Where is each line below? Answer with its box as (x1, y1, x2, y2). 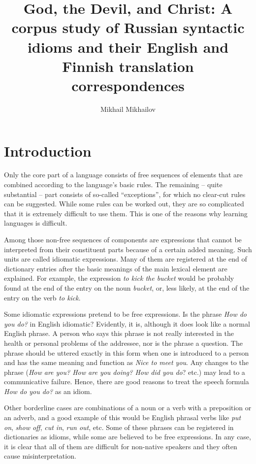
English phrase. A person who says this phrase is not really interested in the (4, 328, 234, 338)
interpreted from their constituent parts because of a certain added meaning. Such (4, 244, 252, 254)
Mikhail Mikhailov (100, 103, 156, 114)
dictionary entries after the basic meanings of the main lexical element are (4, 263, 227, 273)
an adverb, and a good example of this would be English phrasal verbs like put (4, 412, 241, 423)
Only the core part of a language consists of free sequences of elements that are (4, 169, 243, 180)
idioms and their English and (27, 36, 229, 57)
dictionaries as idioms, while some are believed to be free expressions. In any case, (4, 431, 251, 442)
